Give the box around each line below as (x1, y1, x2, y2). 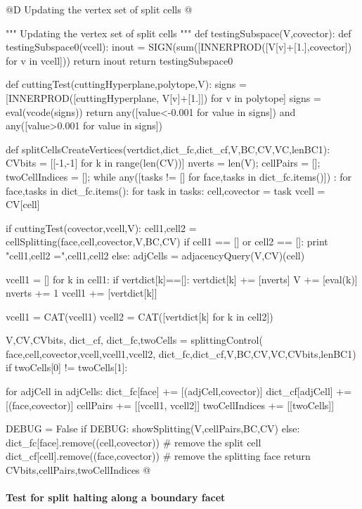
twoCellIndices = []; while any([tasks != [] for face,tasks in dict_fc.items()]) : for (6, 169, 352, 183)
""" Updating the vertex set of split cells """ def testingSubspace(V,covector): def (6, 25, 351, 40)
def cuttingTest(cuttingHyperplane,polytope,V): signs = (6, 77, 247, 91)
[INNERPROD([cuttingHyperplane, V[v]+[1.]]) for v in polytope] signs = (6, 90, 321, 105)
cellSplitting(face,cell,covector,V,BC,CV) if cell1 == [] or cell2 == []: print (6, 234, 328, 249)
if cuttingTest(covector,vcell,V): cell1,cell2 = (6, 220, 197, 235)
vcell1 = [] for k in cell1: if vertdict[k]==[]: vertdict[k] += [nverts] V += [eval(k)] (6, 271, 358, 286)
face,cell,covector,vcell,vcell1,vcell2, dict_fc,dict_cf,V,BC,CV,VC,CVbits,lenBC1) (6, 346, 356, 361)
